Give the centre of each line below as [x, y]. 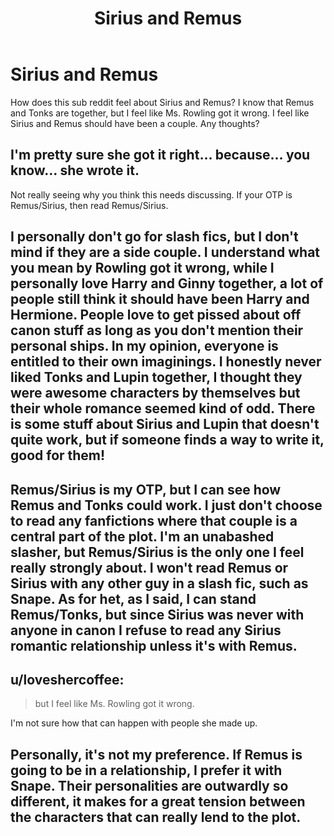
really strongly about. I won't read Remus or [149, 567]
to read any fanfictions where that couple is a [154, 520]
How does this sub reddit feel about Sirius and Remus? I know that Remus [162, 102]
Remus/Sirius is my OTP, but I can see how [146, 489]
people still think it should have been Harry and [160, 299]
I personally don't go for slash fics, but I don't [154, 237]
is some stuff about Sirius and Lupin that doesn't [165, 424]
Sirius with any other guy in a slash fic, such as [159, 583]
